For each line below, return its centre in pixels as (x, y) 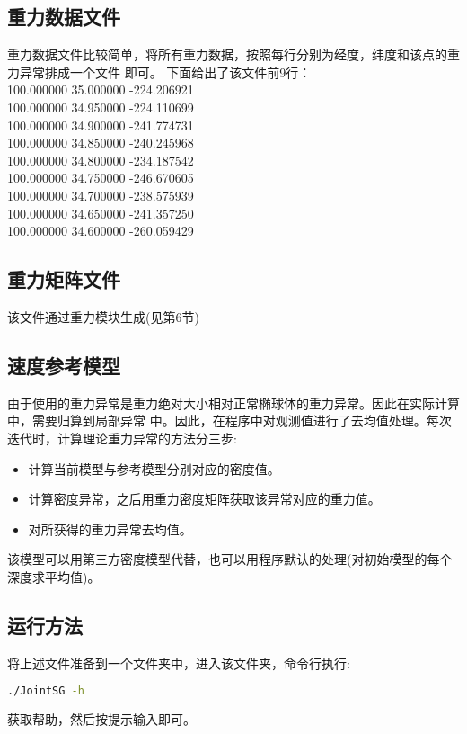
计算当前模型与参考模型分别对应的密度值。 (154, 468)
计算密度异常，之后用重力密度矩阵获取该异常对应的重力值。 (204, 499)
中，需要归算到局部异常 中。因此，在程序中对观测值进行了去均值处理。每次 (229, 421)
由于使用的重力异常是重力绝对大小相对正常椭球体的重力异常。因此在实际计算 (233, 403)
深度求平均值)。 (54, 576)
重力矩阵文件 (64, 279)
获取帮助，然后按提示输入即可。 (101, 719)
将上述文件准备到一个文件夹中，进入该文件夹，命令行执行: (179, 662)
